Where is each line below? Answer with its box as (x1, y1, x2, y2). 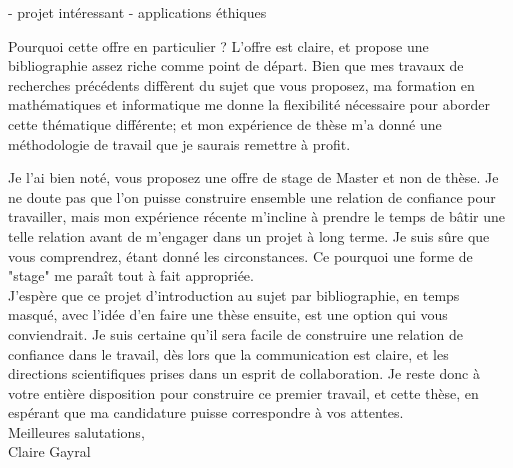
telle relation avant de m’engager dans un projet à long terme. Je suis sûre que (8, 225, 490, 246)
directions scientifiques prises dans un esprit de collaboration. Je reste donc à (8, 363, 480, 384)
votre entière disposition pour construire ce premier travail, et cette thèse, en (8, 382, 479, 403)
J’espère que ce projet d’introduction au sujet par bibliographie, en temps (8, 284, 460, 305)
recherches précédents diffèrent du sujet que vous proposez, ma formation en (8, 74, 475, 95)
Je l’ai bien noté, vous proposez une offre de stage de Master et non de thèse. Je (8, 167, 499, 188)
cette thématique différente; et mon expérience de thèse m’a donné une (8, 113, 442, 134)
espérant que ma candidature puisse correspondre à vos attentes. (8, 402, 404, 423)
